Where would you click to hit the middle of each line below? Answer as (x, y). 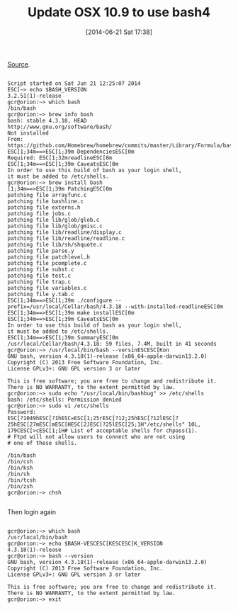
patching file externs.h (44, 207)
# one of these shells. (42, 443)
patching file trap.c (39, 282)
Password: (22, 412)
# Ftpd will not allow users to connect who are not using (96, 436)
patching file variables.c (47, 288)
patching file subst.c (41, 269)
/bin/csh (20, 461)
